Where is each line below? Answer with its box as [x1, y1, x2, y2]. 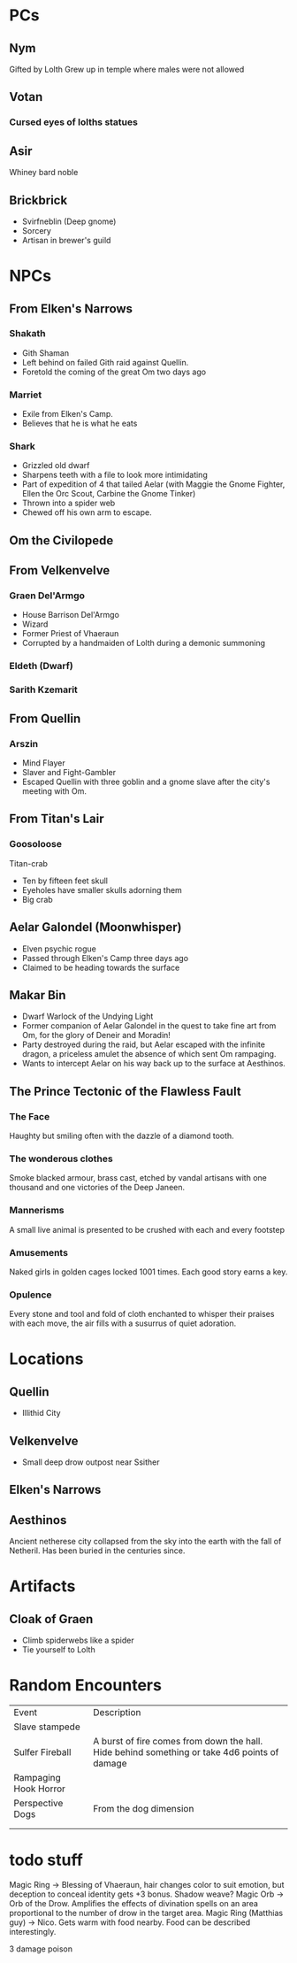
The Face [9, 1110, 50, 1122]
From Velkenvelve [9, 563, 110, 578]
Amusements [9, 1246, 69, 1259]
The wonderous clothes [9, 1152, 113, 1165]
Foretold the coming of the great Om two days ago [21, 366, 206, 377]
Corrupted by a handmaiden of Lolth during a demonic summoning [21, 638, 266, 649]
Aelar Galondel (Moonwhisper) [9, 920, 183, 935]
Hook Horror [13, 1782, 66, 1795]
